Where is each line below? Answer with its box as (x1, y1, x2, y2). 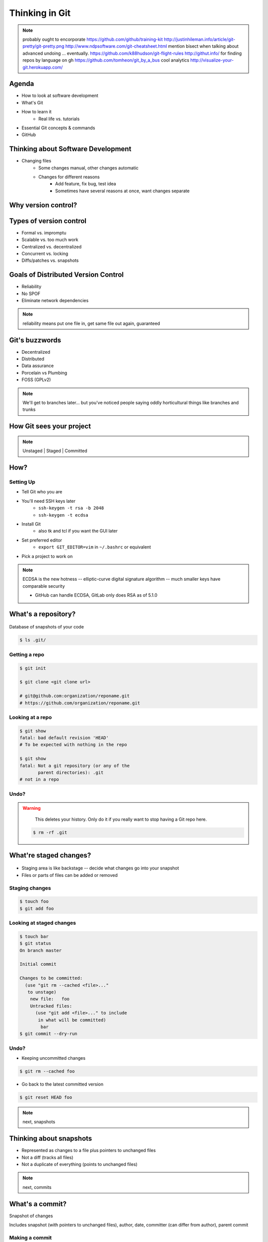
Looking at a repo (9, 713, 52, 720)
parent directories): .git (38, 770, 104, 776)
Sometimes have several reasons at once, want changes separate (55, 188, 190, 194)
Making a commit (9, 1234, 52, 1241)
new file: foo (30, 996, 69, 1002)
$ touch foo (19, 899, 49, 904)
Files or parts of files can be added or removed (21, 872, 118, 878)
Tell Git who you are (21, 489, 63, 495)
